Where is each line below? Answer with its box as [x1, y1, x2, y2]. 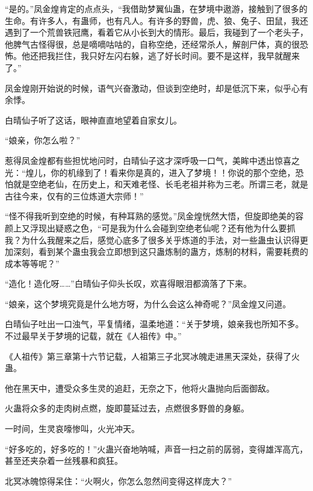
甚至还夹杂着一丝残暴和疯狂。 [5, 454, 123, 467]
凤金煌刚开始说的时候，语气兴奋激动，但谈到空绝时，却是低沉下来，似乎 [5, 81, 291, 94]
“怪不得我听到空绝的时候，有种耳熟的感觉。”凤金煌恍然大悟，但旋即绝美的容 [5, 210, 304, 222]
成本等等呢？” [5, 257, 60, 269]
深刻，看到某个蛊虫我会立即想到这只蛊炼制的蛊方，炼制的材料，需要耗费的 [13, 245, 308, 258]
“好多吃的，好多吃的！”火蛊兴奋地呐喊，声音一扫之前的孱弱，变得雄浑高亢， [5, 442, 308, 455]
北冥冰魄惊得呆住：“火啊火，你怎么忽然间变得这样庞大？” [5, 474, 232, 487]
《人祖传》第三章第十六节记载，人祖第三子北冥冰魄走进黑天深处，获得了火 [5, 349, 300, 362]
